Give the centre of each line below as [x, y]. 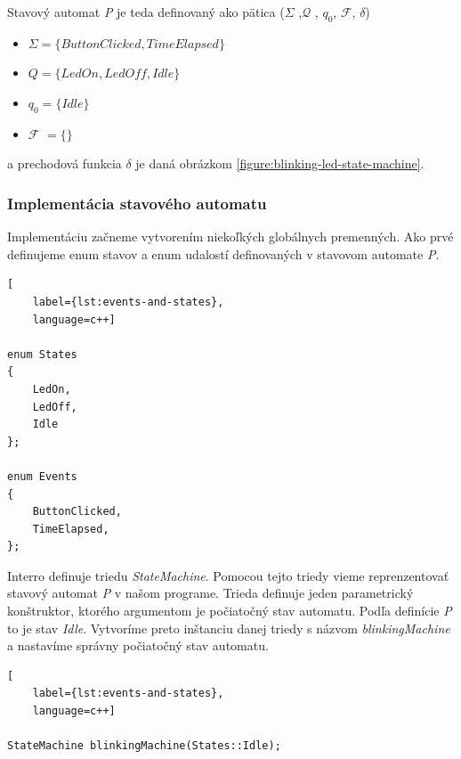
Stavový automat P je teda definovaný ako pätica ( [146, 12]
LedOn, [52, 389]
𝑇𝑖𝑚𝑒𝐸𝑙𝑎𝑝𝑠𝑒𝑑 [182, 44]
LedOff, [55, 407]
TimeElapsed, [71, 529]
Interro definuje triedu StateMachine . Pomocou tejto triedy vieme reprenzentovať [228, 575]
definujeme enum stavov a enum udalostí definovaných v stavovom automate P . [223, 253]
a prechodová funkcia [65, 163]
